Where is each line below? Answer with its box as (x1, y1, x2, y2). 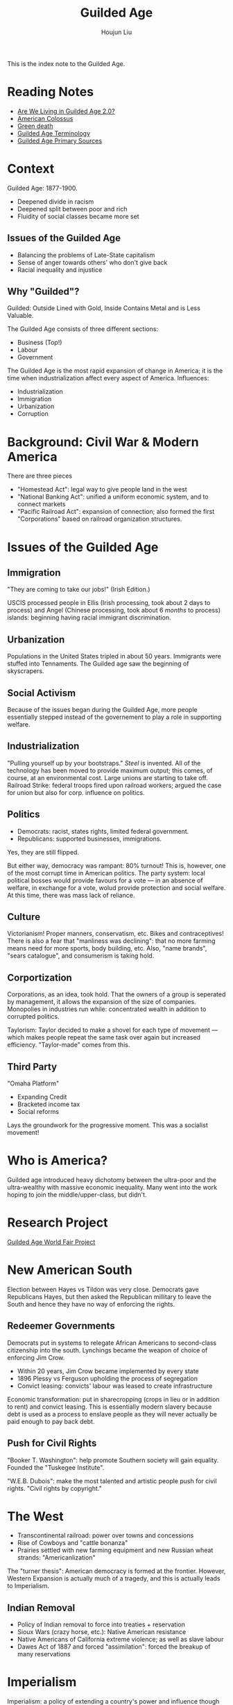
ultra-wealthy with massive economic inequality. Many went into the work (7, 1183, 217, 1191)
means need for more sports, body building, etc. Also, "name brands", (7, 944, 207, 953)
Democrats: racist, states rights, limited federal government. (17, 827, 189, 835)
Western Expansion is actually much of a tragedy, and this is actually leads (7, 1574, 221, 1583)
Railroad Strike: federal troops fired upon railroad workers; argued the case (7, 781, 222, 789)
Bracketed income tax (17, 1100, 80, 1108)
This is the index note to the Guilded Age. (7, 59, 126, 67)
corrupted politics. (7, 1012, 60, 1021)
